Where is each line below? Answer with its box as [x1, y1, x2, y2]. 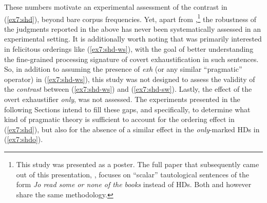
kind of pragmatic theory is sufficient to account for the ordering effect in [4, 114, 235, 125]
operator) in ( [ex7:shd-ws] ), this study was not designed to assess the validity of [4, 73, 255, 84]
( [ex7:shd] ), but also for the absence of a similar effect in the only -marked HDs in [4, 124, 260, 134]
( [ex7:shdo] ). [4, 134, 43, 145]
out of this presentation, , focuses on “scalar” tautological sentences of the [16, 169, 250, 179]
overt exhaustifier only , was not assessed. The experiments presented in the [4, 94, 240, 104]
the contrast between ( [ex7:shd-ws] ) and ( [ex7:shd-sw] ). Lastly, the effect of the [4, 84, 252, 94]
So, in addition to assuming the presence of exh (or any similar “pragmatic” [4, 64, 242, 74]
